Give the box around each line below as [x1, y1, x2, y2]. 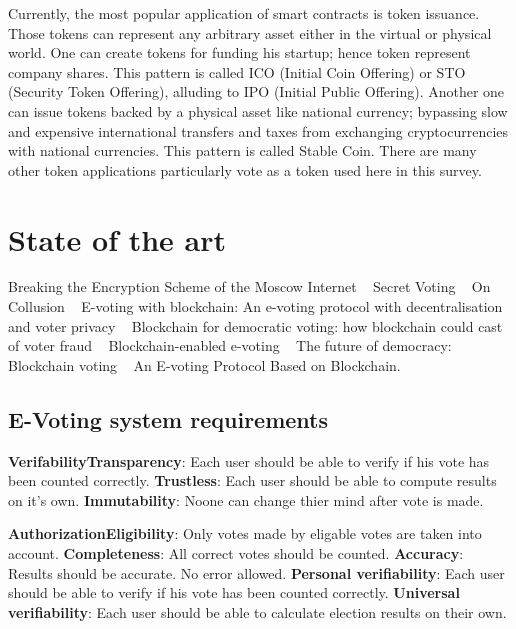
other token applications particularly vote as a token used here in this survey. [8, 159, 482, 180]
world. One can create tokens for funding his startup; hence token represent [8, 42, 471, 63]
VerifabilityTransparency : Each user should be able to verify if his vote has [8, 450, 490, 471]
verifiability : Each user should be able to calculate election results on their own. [8, 601, 507, 622]
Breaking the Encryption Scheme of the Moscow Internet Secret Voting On [8, 276, 491, 297]
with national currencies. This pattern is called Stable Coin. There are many [8, 140, 477, 161]
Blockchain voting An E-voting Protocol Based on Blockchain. [8, 354, 401, 375]
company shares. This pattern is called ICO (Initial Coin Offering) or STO [8, 61, 466, 82]
